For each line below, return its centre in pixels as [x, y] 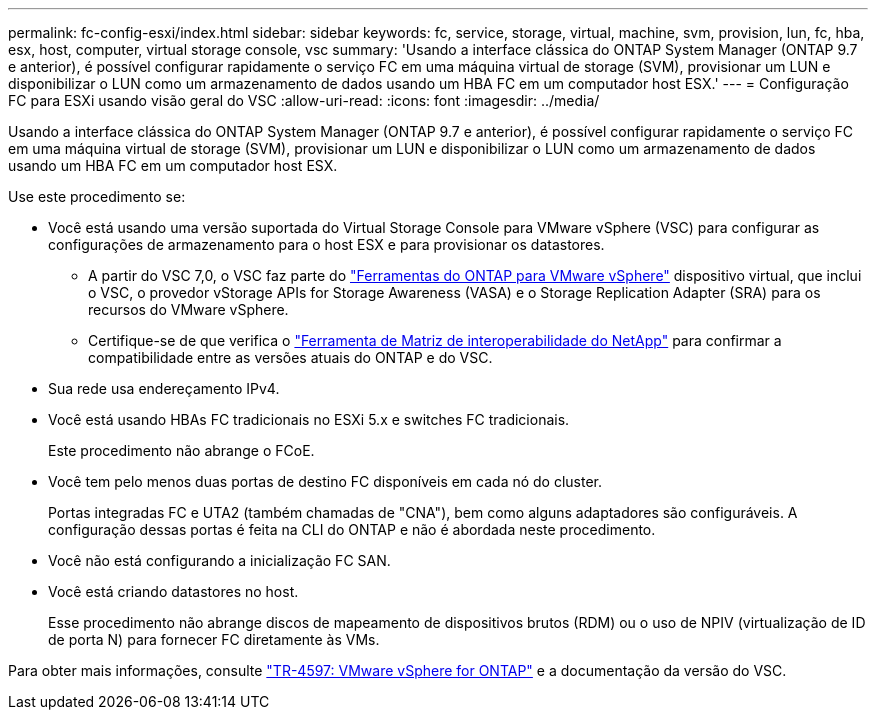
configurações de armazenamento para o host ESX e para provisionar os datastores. [326, 244]
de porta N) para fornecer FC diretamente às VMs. [214, 639]
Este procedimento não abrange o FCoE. [181, 450]
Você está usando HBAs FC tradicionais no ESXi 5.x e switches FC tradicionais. [309, 419]
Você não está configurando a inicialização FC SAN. [219, 560]
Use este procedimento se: [97, 196]
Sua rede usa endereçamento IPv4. [164, 388]
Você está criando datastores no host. [173, 591]
